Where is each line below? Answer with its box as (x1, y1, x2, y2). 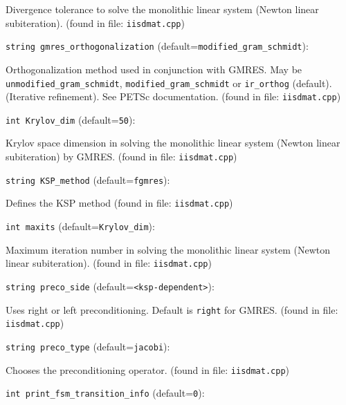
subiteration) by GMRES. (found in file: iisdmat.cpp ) (6, 149, 237, 164)
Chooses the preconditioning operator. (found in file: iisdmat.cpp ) (6, 362, 290, 377)
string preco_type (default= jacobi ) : (6, 339, 170, 353)
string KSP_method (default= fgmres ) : (6, 172, 170, 187)
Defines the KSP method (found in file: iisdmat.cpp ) (6, 196, 233, 210)
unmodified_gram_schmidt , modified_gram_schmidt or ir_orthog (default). (6, 75, 332, 90)
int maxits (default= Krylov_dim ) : (6, 219, 155, 234)
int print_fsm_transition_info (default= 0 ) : (6, 386, 205, 400)
